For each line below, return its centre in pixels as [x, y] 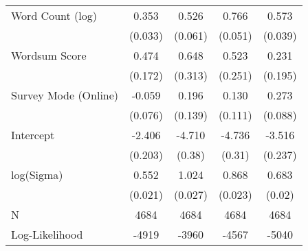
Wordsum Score [49, 55]
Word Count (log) [54, 15]
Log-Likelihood [47, 234]
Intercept [33, 135]
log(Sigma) [37, 175]
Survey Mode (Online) [65, 95]
